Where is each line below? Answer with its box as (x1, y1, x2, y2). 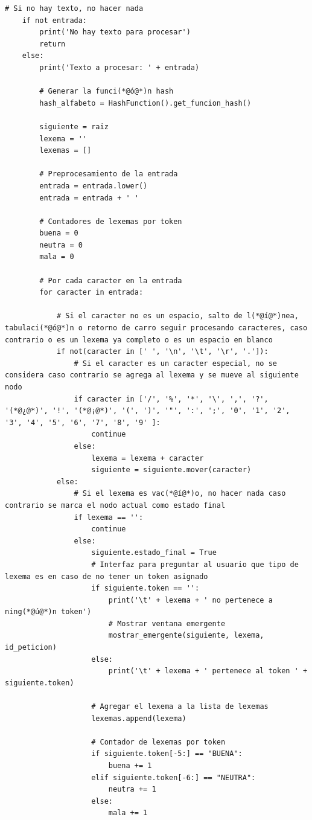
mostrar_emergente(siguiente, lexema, (108, 631, 264, 640)
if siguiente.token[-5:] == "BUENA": (91, 749, 243, 758)
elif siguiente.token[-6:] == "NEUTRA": (91, 773, 256, 782)
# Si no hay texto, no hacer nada (5, 4, 144, 13)
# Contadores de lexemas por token (39, 217, 182, 226)
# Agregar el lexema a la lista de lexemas (91, 702, 269, 711)
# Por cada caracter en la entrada (39, 276, 182, 285)
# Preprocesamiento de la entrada (39, 170, 178, 179)
